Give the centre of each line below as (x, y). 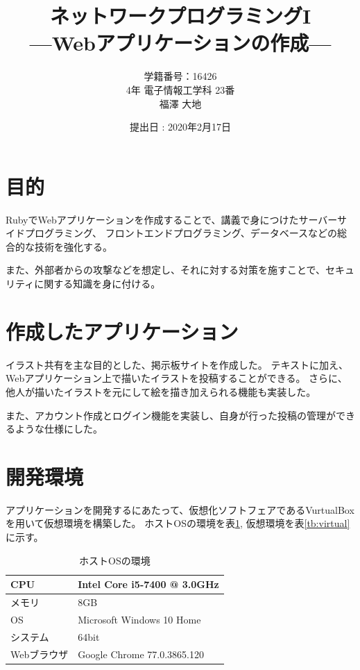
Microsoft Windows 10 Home (139, 619)
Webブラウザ (40, 654)
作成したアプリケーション (122, 331)
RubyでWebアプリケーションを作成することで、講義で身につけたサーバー (172, 219)
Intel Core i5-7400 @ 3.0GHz (148, 584)
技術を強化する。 (73, 246)
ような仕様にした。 (59, 429)
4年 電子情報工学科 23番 (180, 89)
